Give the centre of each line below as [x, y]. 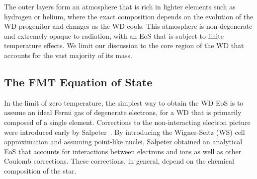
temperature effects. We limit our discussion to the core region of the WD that [124, 45]
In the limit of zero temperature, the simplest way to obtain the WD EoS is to [124, 102]
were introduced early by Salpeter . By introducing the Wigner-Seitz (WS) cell [125, 132]
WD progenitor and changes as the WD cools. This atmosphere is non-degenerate [128, 26]
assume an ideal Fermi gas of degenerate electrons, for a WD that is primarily [123, 112]
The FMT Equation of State [78, 82]
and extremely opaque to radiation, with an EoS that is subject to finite [114, 35]
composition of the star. [40, 170]
